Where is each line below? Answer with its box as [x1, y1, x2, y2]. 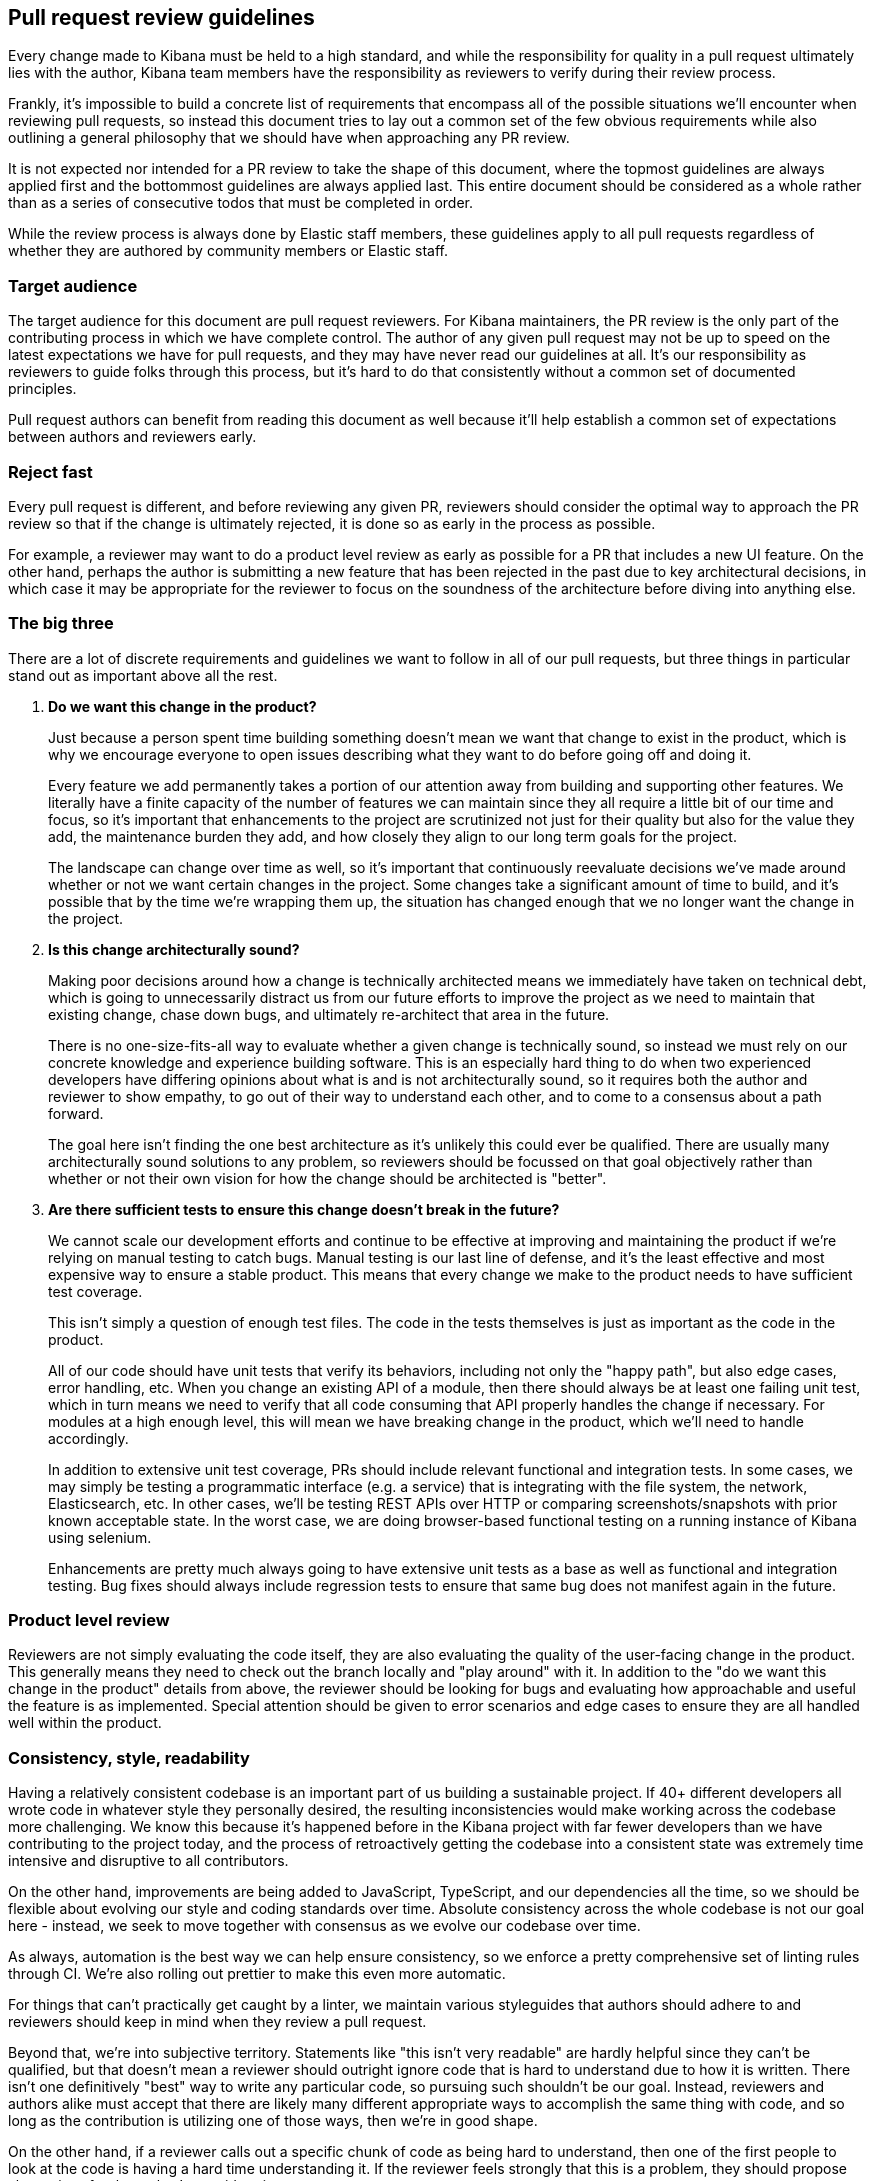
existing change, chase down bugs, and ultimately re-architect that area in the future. [48, 1005, 610, 1023]
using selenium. [48, 1528, 152, 1546]
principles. [8, 380, 77, 398]
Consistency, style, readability [8, 1747, 250, 1768]
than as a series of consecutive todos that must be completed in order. [8, 194, 474, 212]
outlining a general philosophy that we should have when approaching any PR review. [8, 129, 570, 147]
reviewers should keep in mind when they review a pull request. [8, 2013, 427, 2031]
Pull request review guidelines [8, 5, 315, 30]
